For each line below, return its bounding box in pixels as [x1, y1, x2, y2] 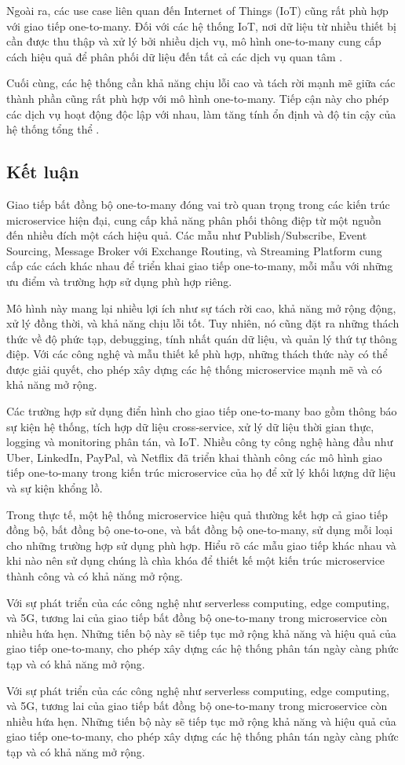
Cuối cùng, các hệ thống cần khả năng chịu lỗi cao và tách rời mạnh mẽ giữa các [6, 75, 396, 91]
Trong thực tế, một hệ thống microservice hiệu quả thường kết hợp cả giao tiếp [6, 506, 388, 522]
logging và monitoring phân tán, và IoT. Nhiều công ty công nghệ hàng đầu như [6, 434, 393, 450]
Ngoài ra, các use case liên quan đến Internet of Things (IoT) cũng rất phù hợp [6, 2, 389, 18]
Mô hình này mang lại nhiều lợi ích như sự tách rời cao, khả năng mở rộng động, [6, 299, 396, 316]
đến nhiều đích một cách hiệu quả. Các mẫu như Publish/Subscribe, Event [6, 227, 367, 243]
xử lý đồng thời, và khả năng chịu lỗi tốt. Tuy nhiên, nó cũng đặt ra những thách [6, 315, 400, 331]
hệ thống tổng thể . [6, 121, 100, 137]
